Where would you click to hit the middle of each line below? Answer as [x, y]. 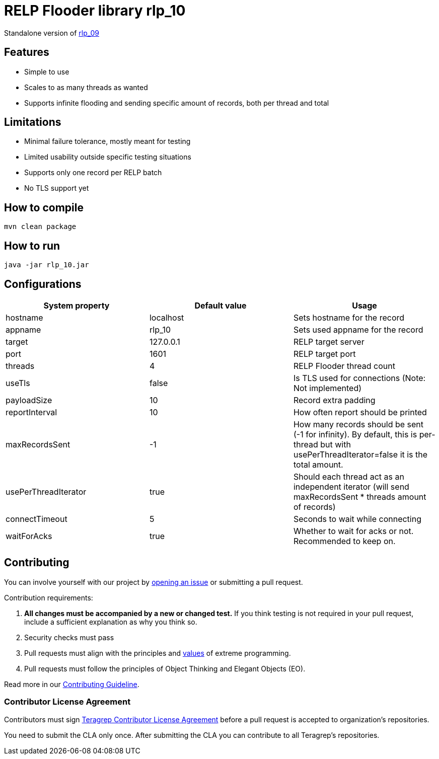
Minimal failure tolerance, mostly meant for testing [107, 141]
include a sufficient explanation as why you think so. [111, 622]
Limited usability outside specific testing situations [108, 157]
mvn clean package [40, 227]
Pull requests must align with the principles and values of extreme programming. [158, 653]
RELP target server [329, 341]
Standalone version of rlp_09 [52, 33]
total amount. [318, 464]
